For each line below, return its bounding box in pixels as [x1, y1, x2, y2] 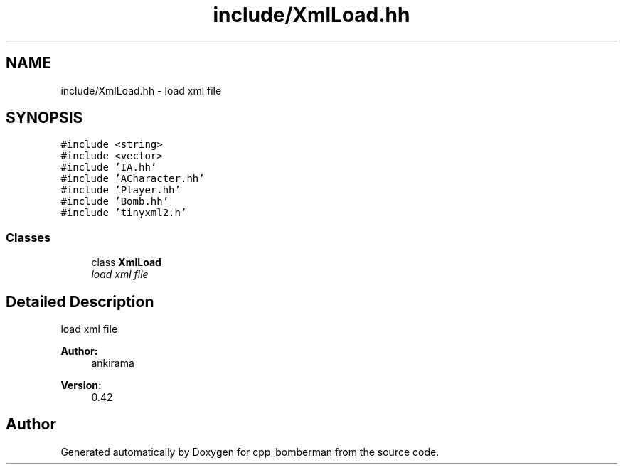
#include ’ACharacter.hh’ [60, 173, 205, 185]
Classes [6, 230, 51, 245]
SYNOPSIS [6, 109, 83, 127]
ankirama [91, 357, 134, 370]
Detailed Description [6, 292, 154, 311]
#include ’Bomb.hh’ [60, 196, 169, 208]
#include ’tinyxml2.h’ [60, 207, 187, 219]
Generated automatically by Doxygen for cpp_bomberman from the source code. [60, 445, 440, 458]
